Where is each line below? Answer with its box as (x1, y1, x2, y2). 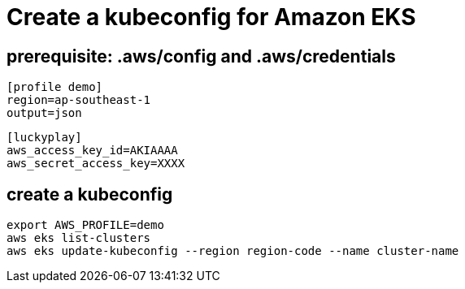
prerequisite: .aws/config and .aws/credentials (7, 45, 396, 67)
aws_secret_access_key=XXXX (7, 157, 185, 170)
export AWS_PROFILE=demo (7, 218, 164, 232)
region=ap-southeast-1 (7, 93, 151, 107)
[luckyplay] (7, 131, 82, 144)
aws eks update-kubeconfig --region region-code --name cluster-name (7, 244, 459, 258)
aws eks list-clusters (7, 231, 151, 245)
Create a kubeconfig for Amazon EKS (7, 3, 416, 31)
